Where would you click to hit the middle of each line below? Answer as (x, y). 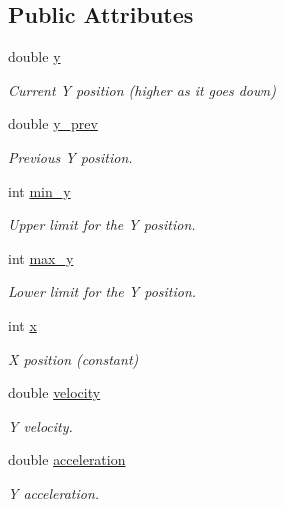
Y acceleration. (54, 492)
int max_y (41, 257)
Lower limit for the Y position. (102, 291)
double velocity (54, 392)
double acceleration (67, 459)
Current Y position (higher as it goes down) (142, 89)
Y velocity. (40, 425)
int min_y (39, 190)
